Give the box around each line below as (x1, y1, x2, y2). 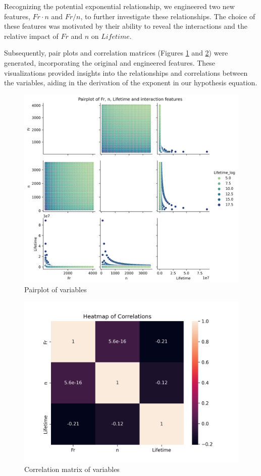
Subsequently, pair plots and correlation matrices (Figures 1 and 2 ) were (4, 47, 228, 58)
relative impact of (4, 30, 59, 41)
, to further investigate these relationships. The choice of (80, 11, 255, 21)
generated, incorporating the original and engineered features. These (4, 57, 216, 68)
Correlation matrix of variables (24, 464, 120, 474)
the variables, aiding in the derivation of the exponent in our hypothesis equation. (4, 77, 257, 88)
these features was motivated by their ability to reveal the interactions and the (4, 21, 247, 31)
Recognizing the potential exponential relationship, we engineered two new (4, 1, 235, 11)
